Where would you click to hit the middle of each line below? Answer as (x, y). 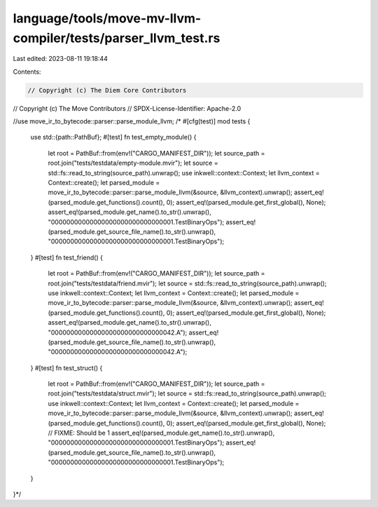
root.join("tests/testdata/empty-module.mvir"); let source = (133, 163)
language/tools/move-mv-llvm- (107, 18)
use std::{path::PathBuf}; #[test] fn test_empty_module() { (113, 137)
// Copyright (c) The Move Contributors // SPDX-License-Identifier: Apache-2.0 (127, 108)
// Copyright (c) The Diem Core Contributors (107, 90)
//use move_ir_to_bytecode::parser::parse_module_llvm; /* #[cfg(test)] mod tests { (132, 121)
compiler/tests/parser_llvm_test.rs (117, 38)
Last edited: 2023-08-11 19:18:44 (61, 59)
